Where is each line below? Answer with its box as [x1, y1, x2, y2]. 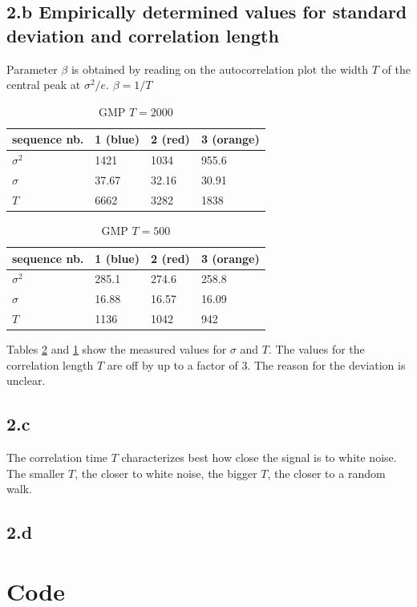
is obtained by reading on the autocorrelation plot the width [71, 60, 369, 77]
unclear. [6, 372, 46, 389]
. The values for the [268, 341, 365, 358]
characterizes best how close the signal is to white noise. [121, 449, 397, 466]
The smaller [6, 464, 65, 481]
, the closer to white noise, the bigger [75, 464, 257, 481]
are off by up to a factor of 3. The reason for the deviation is [107, 356, 406, 373]
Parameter [6, 60, 58, 77]
